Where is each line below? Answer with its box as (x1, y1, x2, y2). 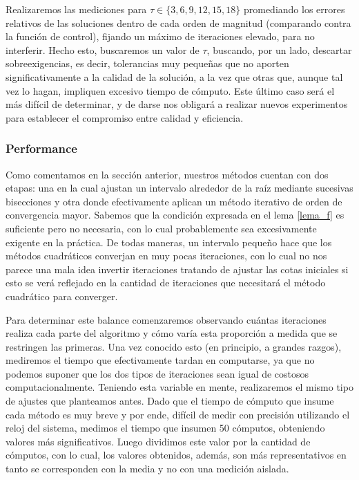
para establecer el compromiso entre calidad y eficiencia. (6, 110, 244, 124)
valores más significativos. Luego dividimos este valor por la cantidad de (6, 434, 311, 448)
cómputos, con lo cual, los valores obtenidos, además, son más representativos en (6, 447, 347, 462)
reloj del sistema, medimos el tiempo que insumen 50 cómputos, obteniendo (6, 421, 325, 435)
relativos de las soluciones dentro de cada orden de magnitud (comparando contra (6, 15, 351, 30)
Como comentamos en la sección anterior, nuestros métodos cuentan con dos (6, 167, 329, 181)
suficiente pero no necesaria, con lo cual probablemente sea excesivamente (6, 221, 317, 235)
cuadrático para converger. (6, 288, 118, 303)
